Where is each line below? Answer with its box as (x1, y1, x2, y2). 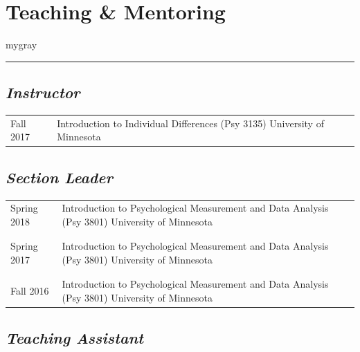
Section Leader (6, 166, 113, 187)
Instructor (6, 82, 80, 103)
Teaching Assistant (6, 327, 144, 349)
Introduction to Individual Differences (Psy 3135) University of (57, 115, 324, 130)
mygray (6, 37, 37, 52)
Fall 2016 (10, 283, 49, 297)
